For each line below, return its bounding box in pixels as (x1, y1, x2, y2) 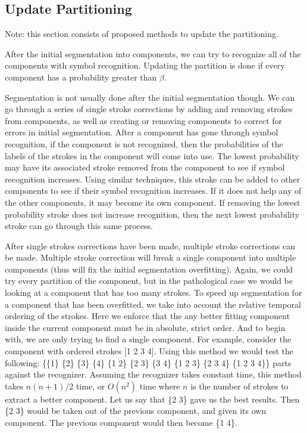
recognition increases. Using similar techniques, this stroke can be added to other (5, 172, 300, 185)
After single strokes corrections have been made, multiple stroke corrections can (5, 239, 295, 252)
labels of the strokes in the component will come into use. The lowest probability (5, 149, 299, 162)
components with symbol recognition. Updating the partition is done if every (5, 59, 285, 72)
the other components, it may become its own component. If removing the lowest (5, 196, 300, 208)
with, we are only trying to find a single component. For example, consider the (5, 333, 292, 345)
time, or (76, 379, 105, 392)
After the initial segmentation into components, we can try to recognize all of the (5, 47, 301, 60)
